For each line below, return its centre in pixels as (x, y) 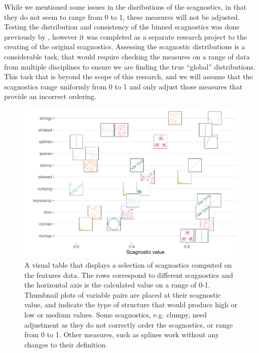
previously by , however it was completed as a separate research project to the (125, 36)
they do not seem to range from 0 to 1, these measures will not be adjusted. (122, 17)
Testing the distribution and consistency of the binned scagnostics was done (122, 27)
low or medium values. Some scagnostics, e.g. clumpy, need (116, 315)
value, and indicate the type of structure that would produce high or (131, 304)
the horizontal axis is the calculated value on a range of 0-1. (117, 285)
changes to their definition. (66, 344)
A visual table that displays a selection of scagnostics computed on (128, 265)
